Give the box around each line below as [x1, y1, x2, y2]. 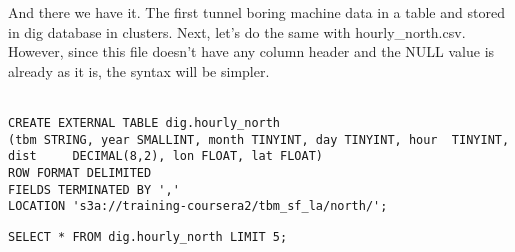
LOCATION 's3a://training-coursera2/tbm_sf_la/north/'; [8, 199, 388, 214]
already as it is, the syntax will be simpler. [8, 60, 270, 81]
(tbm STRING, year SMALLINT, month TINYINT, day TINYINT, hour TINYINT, [8, 132, 510, 147]
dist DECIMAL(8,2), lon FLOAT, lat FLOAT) [8, 149, 323, 164]
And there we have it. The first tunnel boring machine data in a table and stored [8, 2, 505, 22]
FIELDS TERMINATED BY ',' [8, 182, 180, 197]
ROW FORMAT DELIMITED [8, 165, 152, 180]
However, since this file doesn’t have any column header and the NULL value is [8, 41, 495, 62]
